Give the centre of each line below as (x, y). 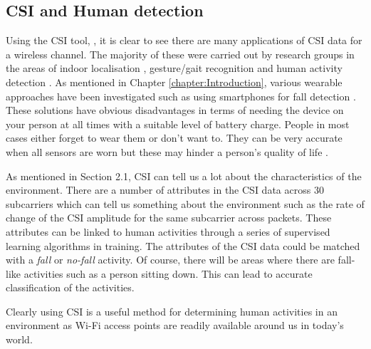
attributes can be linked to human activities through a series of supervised (168, 231)
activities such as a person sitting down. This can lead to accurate (168, 273)
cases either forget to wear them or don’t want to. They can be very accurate (174, 138)
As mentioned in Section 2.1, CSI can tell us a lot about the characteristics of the (184, 176)
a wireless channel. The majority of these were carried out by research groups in (180, 54)
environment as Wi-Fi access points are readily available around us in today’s (175, 325)
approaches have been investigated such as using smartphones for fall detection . (181, 96)
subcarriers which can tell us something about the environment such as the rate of (185, 203)
